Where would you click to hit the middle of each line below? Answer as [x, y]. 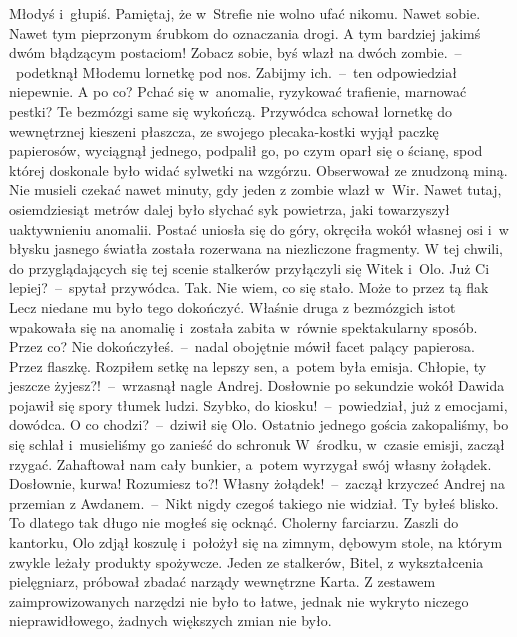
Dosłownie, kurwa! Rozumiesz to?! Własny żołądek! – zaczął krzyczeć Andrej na [257, 483]
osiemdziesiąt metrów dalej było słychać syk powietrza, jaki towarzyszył [229, 208]
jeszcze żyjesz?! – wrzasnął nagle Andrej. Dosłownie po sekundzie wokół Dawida [257, 385]
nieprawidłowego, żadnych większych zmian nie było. [170, 620]
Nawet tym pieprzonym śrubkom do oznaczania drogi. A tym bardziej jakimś [245, 32]
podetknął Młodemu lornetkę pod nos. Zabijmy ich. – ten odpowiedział [236, 71]
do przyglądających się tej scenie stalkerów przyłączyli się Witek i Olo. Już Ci [249, 267]
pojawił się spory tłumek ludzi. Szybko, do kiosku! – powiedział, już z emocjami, [258, 404]
